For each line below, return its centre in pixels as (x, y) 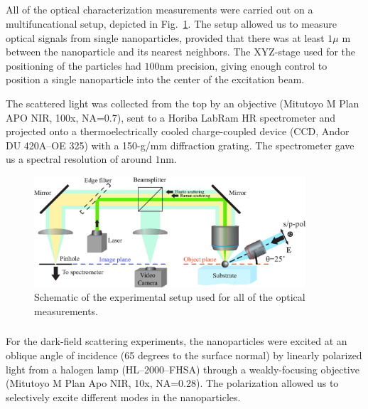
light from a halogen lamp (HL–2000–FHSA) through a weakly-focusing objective (183, 369)
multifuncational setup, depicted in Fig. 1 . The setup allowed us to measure (172, 23)
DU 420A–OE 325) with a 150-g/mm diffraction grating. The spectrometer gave (180, 145)
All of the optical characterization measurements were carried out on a (159, 10)
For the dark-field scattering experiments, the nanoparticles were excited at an (177, 341)
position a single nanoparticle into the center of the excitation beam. (155, 79)
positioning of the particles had (74, 65)
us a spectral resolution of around (79, 159)
